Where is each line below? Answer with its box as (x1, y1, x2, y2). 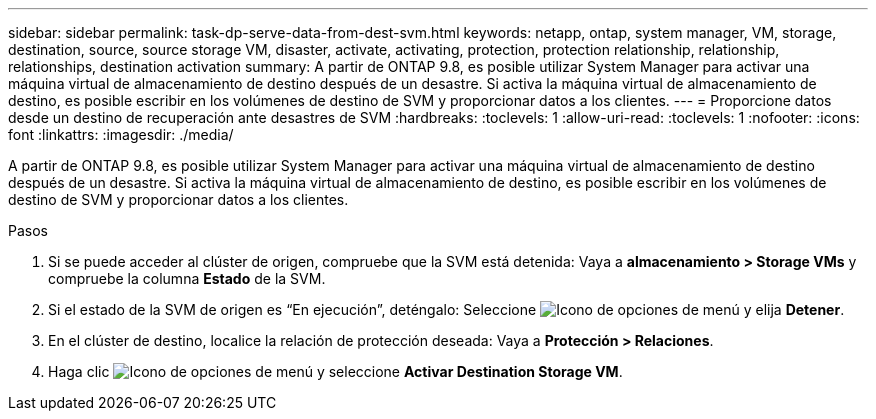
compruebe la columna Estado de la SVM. (48, 270, 326, 287)
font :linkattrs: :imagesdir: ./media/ (8, 126, 234, 143)
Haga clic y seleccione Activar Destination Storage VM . (48, 363, 623, 380)
